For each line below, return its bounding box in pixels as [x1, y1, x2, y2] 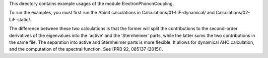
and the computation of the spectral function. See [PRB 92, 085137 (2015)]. [9, 46, 163, 52]
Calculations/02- [215, 10, 250, 16]
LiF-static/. [9, 16, 32, 22]
